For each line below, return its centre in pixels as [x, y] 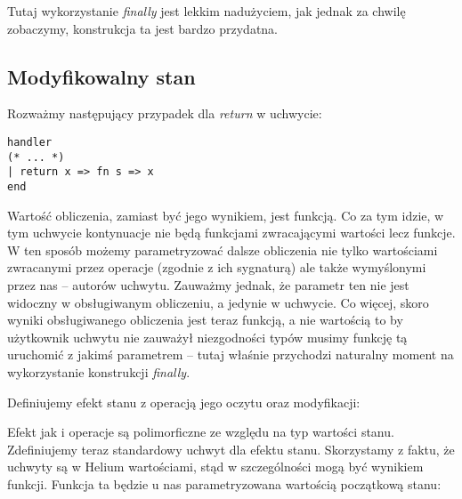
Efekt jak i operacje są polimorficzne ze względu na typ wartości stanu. [201, 432]
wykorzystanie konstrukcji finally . [99, 371]
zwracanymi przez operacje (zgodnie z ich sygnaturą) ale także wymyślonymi [217, 267]
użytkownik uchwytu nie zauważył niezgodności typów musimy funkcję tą [207, 337]
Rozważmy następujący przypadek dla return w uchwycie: [165, 113]
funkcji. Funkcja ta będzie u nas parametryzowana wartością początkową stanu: [224, 483]
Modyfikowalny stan [101, 76]
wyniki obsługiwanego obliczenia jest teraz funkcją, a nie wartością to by [205, 320]
